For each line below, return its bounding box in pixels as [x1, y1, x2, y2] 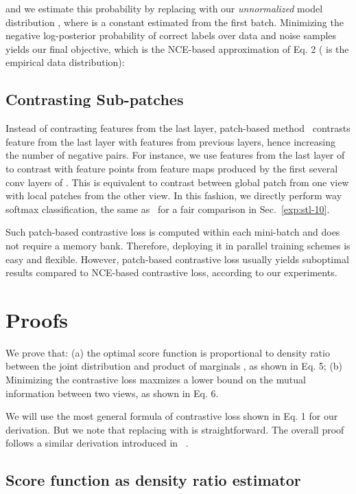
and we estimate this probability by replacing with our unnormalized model [5, 1, 323, 15]
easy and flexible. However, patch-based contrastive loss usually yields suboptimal [5, 251, 349, 266]
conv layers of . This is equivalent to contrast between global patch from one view [5, 175, 349, 189]
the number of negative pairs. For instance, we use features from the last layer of [5, 148, 345, 162]
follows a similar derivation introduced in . [5, 436, 189, 450]
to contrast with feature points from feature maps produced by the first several [5, 161, 338, 175]
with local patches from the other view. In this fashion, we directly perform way [5, 188, 342, 203]
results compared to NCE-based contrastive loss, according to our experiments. [5, 265, 337, 280]
